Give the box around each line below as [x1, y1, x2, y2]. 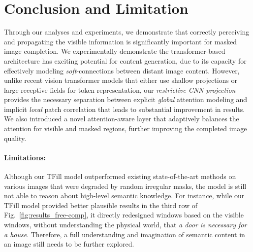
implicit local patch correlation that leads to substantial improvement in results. [4, 104, 245, 114]
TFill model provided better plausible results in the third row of [4, 200, 198, 210]
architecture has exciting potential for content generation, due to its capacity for [4, 55, 247, 66]
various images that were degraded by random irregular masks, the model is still [4, 180, 247, 191]
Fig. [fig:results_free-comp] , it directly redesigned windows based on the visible [4, 210, 244, 220]
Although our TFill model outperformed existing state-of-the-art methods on [4, 171, 236, 181]
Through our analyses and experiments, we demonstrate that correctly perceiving [4, 27, 250, 37]
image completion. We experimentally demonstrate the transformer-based [4, 46, 225, 56]
